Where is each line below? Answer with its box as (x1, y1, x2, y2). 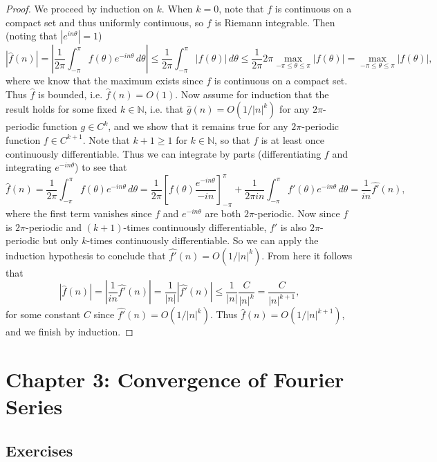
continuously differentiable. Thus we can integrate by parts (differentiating (6, 146, 322, 160)
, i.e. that (144, 102, 184, 116)
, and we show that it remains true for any (108, 119, 288, 133)
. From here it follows (261, 248, 353, 262)
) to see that (75, 160, 127, 174)
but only (42, 233, 79, 248)
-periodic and (26, 219, 82, 234)
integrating (6, 160, 52, 174)
